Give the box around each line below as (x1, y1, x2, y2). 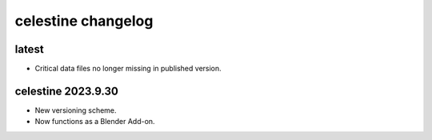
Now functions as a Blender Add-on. (34, 117, 155, 126)
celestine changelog (14, 12, 154, 30)
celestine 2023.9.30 (14, 84, 119, 98)
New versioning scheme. (34, 105, 117, 115)
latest (14, 42, 44, 56)
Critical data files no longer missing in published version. (34, 64, 222, 74)
